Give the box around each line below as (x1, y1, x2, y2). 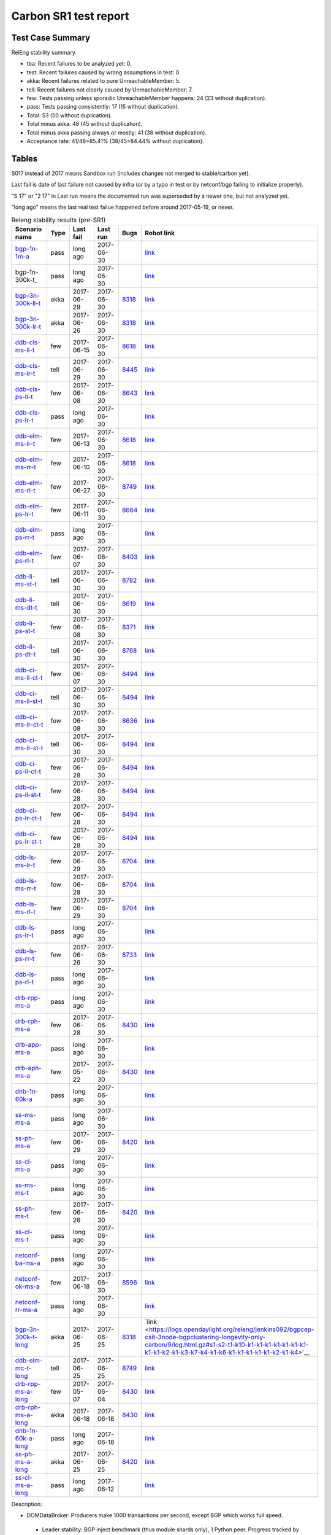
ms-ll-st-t (15, 697, 43, 705)
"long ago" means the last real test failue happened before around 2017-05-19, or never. (11, 203, 234, 211)
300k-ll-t (15, 298, 41, 307)
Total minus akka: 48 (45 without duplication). (26, 120, 143, 128)
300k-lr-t (15, 322, 42, 331)
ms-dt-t (15, 603, 38, 612)
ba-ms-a (15, 1259, 40, 1267)
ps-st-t (15, 626, 36, 635)
